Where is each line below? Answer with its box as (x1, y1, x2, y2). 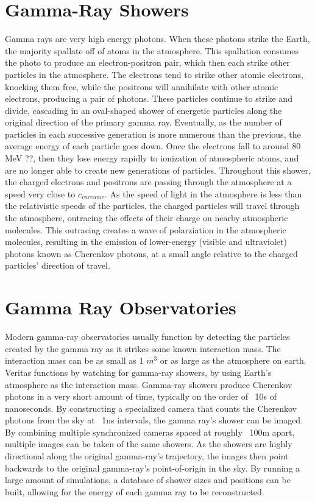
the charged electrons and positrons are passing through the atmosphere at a (5, 175, 292, 188)
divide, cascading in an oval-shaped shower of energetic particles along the (5, 104, 282, 116)
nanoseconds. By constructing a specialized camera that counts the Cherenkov (5, 401, 297, 414)
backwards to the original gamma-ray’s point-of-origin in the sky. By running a (5, 461, 300, 474)
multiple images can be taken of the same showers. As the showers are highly (5, 437, 292, 450)
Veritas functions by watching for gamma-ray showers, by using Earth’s (5, 366, 272, 378)
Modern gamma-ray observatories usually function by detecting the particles (5, 330, 290, 343)
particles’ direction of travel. (5, 259, 110, 272)
